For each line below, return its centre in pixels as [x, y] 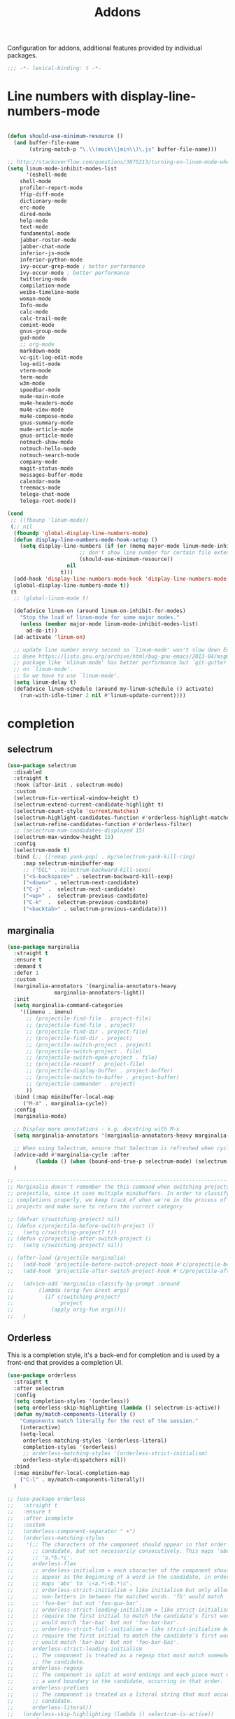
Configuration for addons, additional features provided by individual [105, 48]
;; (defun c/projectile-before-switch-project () [81, 1226]
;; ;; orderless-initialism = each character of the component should [120, 1571]
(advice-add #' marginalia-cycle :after [72, 1154]
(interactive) [40, 1427]
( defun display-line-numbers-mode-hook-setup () [86, 540]
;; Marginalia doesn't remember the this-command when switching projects [119, 1187]
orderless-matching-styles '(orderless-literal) [95, 1441]
